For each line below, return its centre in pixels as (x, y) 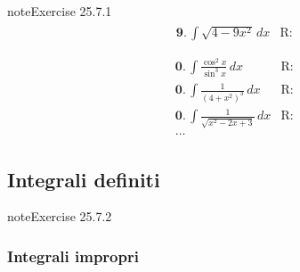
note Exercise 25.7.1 (60, 11)
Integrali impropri (73, 256)
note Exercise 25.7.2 (60, 216)
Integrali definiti (84, 179)
